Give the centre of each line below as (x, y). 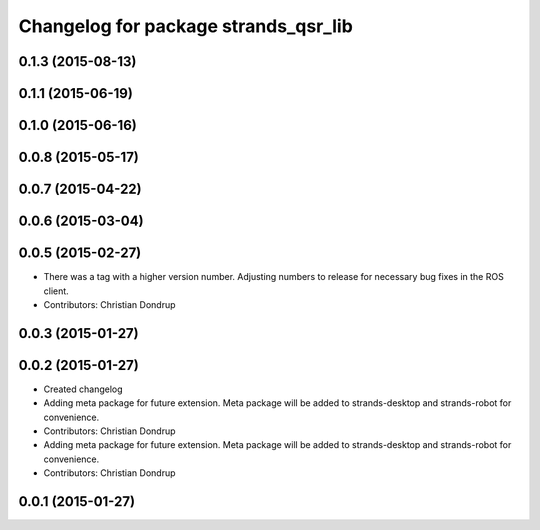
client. (56, 291)
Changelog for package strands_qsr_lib (186, 26)
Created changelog (83, 389)
